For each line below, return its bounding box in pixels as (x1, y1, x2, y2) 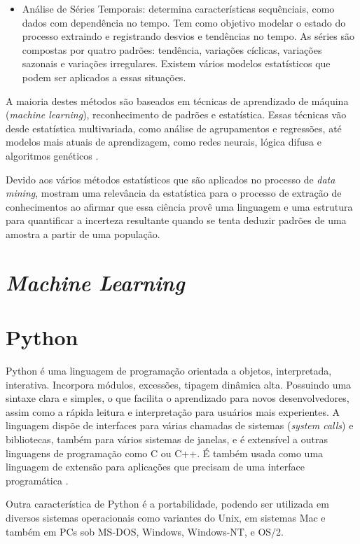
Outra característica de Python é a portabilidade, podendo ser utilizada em (6, 496, 329, 511)
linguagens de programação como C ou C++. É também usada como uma (6, 445, 324, 460)
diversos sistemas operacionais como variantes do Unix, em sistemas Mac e (6, 510, 326, 524)
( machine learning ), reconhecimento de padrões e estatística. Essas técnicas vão (6, 107, 347, 122)
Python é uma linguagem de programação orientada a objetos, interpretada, (6, 363, 332, 377)
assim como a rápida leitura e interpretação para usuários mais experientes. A (6, 404, 340, 419)
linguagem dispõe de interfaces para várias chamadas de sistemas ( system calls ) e (6, 418, 354, 433)
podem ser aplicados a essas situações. (22, 69, 186, 84)
